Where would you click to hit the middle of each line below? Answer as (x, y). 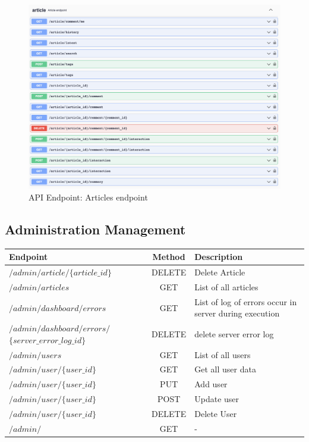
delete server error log (234, 333)
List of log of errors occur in (246, 301)
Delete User (216, 413)
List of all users (223, 354)
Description (219, 257)
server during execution (237, 313)
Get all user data (225, 369)
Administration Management (95, 229)
